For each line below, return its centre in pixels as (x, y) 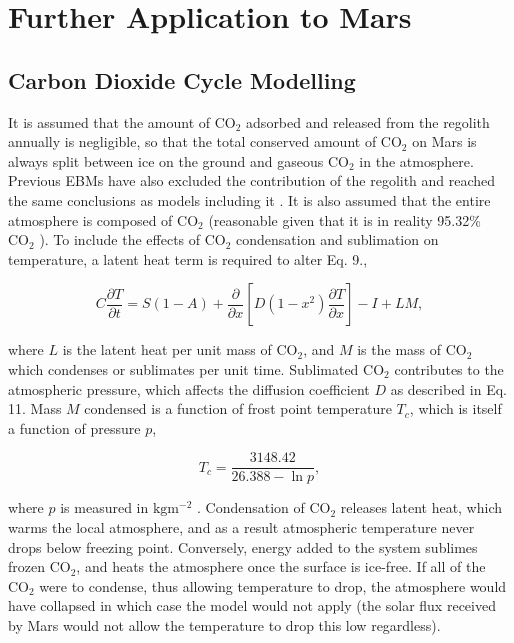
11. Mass (35, 408)
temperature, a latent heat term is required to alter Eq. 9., (188, 258)
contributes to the (449, 368)
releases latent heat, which (421, 507)
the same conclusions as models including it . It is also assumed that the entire (249, 199)
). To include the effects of (120, 239)
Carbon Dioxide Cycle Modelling (182, 79)
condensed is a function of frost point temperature (238, 408)
